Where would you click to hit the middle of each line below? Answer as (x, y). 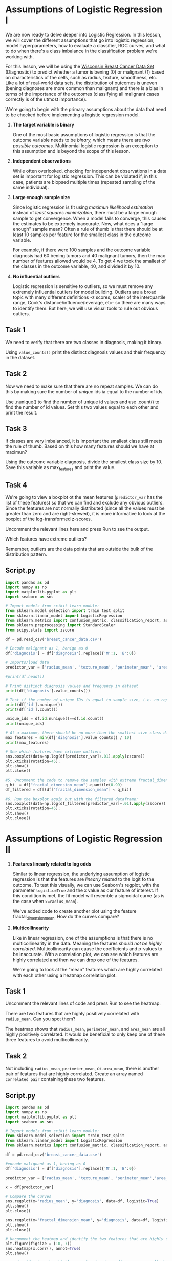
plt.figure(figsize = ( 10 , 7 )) (39, 1244)
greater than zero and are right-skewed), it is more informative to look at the (85, 513)
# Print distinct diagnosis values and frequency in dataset (72, 686)
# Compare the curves (28, 1197)
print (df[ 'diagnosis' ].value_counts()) (48, 691)
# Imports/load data (27, 663)
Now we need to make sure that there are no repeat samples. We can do (82, 386)
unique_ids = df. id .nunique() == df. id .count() (55, 719)
